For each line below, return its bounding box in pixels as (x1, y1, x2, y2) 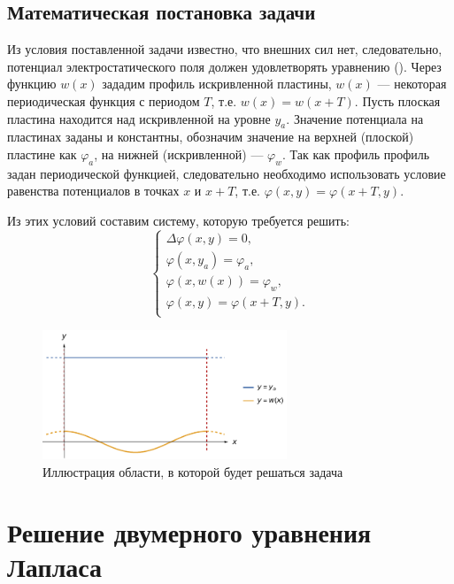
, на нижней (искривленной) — (94, 144, 264, 163)
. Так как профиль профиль (282, 144, 430, 163)
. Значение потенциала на (286, 109, 424, 127)
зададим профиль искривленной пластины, (102, 74, 332, 93)
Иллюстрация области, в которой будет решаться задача (42, 462, 343, 480)
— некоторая (377, 74, 447, 93)
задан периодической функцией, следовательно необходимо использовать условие (7, 164, 446, 182)
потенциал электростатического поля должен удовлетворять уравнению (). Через (7, 57, 442, 75)
